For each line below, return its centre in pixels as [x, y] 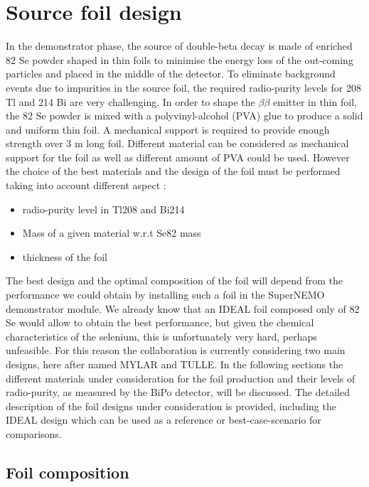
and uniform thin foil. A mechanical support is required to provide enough [168, 129]
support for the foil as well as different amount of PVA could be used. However [178, 157]
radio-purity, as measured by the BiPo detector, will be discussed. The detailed [178, 392]
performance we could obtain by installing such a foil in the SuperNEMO [165, 295]
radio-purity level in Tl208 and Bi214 [103, 209]
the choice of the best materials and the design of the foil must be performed [173, 171]
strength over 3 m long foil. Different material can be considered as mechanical [177, 143]
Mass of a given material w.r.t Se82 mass [112, 233]
